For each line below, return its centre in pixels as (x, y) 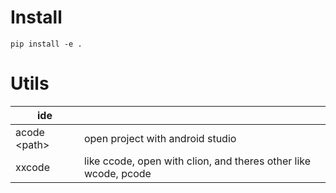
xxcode (32, 167)
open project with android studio (160, 138)
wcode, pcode (117, 173)
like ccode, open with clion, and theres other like (197, 161)
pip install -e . (46, 44)
